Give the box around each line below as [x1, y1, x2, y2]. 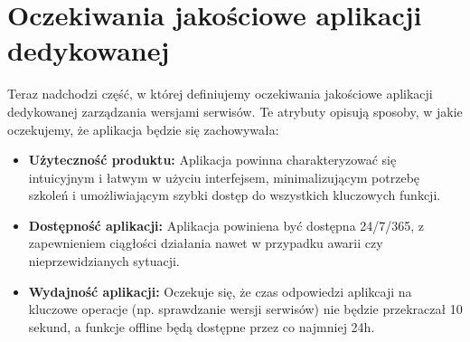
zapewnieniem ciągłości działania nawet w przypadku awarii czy [28, 233, 383, 252]
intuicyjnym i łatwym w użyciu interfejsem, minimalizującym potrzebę [28, 167, 420, 186]
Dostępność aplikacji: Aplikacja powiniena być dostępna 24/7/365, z [28, 215, 425, 234]
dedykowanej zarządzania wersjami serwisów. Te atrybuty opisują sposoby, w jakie [7, 101, 463, 120]
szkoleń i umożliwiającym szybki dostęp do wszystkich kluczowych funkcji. [28, 185, 441, 204]
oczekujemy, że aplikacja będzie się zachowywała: [7, 119, 279, 138]
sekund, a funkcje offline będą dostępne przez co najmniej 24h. [28, 317, 375, 336]
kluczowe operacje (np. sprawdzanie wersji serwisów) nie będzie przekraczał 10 [28, 299, 463, 318]
